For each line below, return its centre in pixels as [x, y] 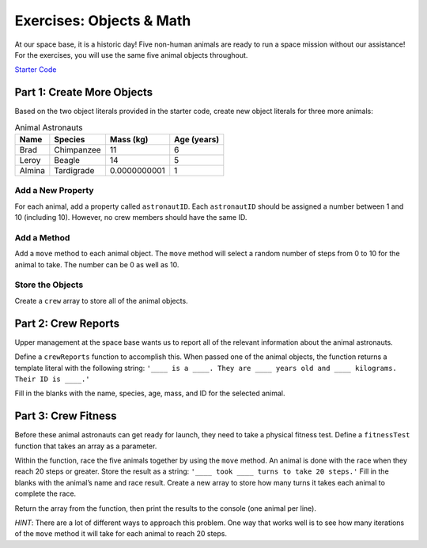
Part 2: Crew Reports [67, 323]
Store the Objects [49, 285]
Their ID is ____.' [52, 379]
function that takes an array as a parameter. [86, 446]
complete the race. [45, 493]
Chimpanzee [78, 150]
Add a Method [42, 237]
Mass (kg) [129, 140]
